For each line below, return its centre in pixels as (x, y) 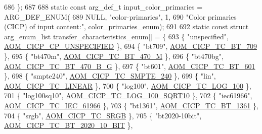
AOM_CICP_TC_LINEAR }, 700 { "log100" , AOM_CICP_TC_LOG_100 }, (128, 85)
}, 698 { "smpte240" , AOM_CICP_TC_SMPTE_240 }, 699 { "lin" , (110, 76)
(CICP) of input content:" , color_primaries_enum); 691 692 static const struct (126, 26)
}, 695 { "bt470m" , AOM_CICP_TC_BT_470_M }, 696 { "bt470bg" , (114, 56)
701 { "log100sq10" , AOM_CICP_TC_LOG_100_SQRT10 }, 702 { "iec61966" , (128, 95)
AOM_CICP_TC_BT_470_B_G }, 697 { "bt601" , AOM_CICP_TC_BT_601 (130, 66)
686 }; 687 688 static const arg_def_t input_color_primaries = (103, 7)
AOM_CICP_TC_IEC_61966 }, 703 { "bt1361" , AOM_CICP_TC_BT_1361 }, (131, 105)
